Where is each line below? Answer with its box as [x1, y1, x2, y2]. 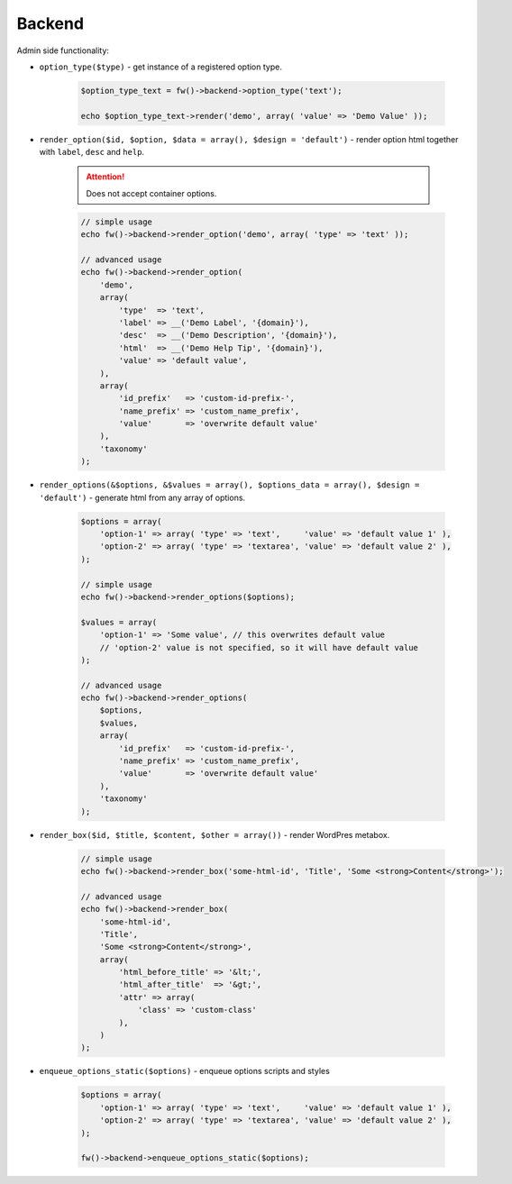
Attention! [86, 171, 125, 182]
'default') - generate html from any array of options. [39, 492, 246, 503]
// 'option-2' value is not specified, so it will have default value [99, 642, 419, 652]
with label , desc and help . [39, 147, 144, 158]
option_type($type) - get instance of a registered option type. [39, 61, 283, 72]
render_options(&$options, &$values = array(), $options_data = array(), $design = [39, 480, 420, 490]
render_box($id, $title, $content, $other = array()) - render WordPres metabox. [39, 829, 390, 840]
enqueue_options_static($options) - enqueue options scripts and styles [39, 1066, 331, 1077]
